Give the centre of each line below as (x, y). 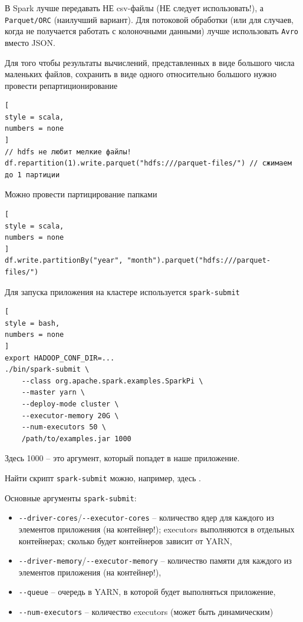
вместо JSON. (30, 42)
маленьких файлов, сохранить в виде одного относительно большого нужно (141, 74)
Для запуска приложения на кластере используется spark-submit (122, 291)
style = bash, (32, 323)
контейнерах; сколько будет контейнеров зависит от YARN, (125, 540)
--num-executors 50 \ (64, 427)
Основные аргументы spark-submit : (71, 497)
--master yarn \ (53, 393)
